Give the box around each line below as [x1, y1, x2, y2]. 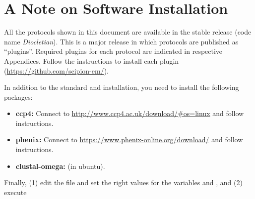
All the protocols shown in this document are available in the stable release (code [4, 27, 252, 37]
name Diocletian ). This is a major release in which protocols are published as [4, 36, 239, 46]
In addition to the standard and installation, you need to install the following [4, 82, 239, 92]
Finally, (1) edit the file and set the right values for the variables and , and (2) [4, 177, 243, 188]
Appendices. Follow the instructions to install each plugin [4, 55, 179, 66]
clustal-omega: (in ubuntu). [15, 160, 105, 171]
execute [4, 187, 27, 197]
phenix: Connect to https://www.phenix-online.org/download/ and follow [15, 134, 243, 145]
